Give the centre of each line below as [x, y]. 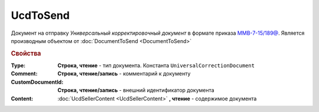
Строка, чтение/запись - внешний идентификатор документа [136, 90]
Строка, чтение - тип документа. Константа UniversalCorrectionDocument [156, 65]
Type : [18, 65]
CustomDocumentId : [37, 82]
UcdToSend [40, 15]
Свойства [26, 53]
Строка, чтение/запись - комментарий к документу [124, 74]
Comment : [24, 74]
